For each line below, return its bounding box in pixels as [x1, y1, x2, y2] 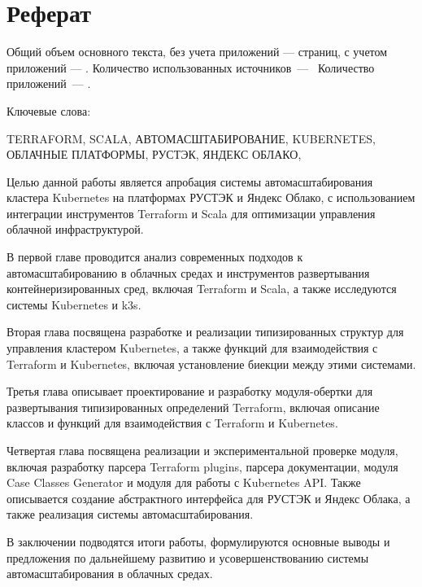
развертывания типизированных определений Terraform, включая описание [7, 398, 380, 415]
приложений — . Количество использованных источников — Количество [7, 59, 375, 76]
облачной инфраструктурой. [7, 221, 144, 238]
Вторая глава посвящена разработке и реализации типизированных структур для [7, 323, 404, 340]
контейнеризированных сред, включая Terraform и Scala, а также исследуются [7, 280, 397, 297]
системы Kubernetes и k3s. [7, 296, 141, 313]
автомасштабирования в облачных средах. [7, 565, 213, 582]
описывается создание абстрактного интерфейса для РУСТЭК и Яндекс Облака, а [7, 489, 411, 506]
